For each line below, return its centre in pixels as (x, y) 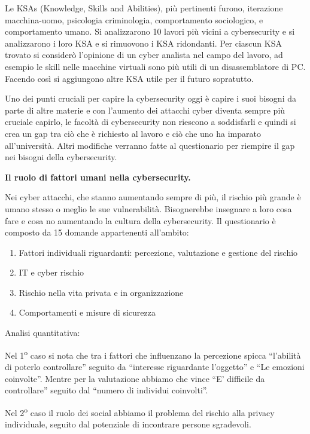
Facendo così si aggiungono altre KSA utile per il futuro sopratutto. (129, 78)
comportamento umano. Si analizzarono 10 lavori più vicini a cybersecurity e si (150, 31)
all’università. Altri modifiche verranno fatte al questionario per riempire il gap (150, 145)
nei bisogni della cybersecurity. (61, 157)
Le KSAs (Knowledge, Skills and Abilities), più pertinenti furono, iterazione (144, 8)
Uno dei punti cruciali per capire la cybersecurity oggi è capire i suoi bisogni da (151, 98)
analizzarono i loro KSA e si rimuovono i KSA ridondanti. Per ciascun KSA (143, 43)
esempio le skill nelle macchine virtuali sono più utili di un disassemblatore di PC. (155, 66)
